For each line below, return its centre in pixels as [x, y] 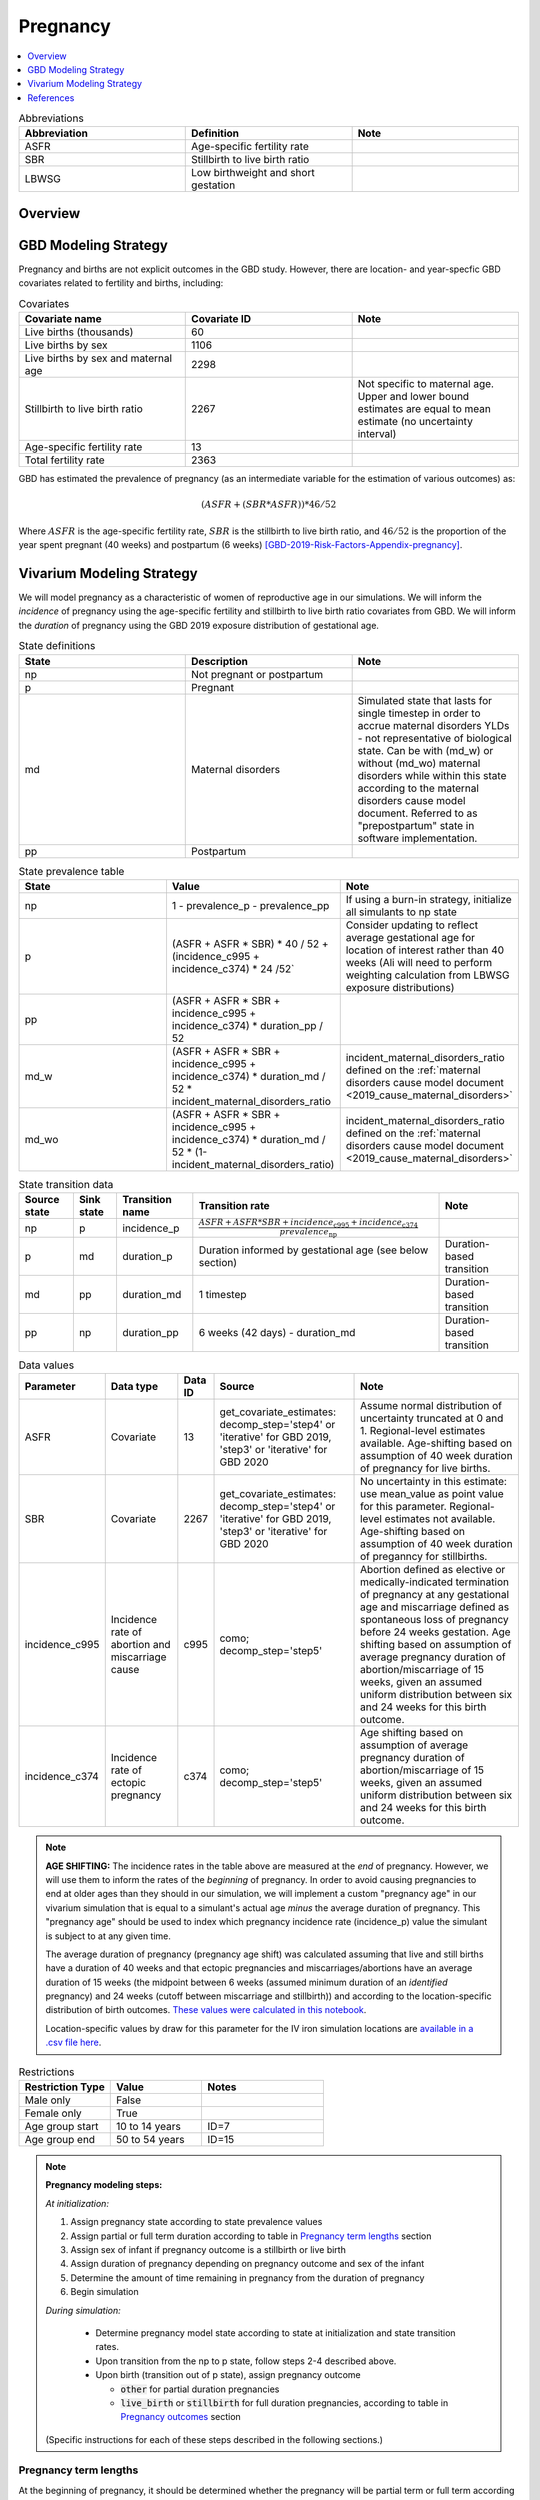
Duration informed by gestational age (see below [313, 1250]
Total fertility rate [64, 460]
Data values [46, 1365]
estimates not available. [440, 1519]
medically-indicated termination [435, 1582]
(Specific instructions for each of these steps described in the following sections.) [214, 2439]
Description [220, 661]
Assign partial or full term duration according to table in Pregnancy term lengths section [251, 2236]
